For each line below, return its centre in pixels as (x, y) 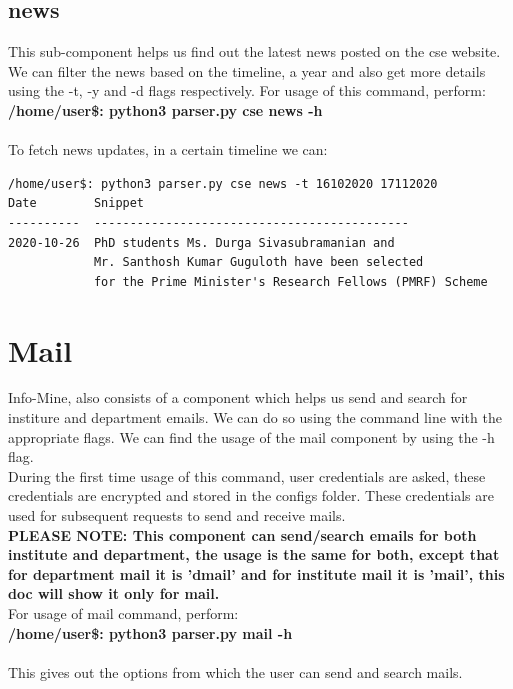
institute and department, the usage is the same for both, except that (254, 554)
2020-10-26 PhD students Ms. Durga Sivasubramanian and (201, 242)
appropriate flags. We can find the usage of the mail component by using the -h (251, 436)
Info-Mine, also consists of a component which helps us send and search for (238, 397)
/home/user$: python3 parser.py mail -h (150, 632)
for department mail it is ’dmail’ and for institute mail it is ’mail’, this (256, 573)
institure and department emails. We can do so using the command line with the (255, 417)
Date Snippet (76, 203)
